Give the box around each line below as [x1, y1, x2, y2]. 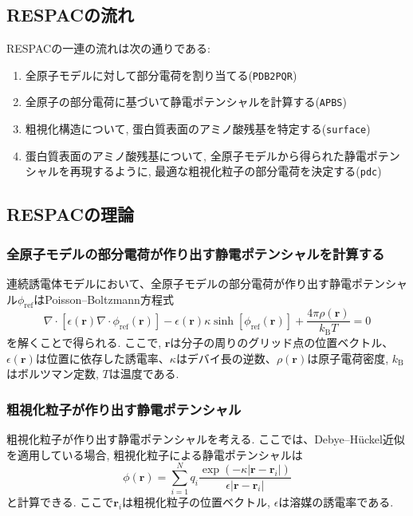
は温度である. [108, 365, 179, 382]
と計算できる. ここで [6, 494, 114, 510]
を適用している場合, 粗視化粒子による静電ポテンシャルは [6, 446, 303, 463]
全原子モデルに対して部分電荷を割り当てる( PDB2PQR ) [25, 66, 297, 83]
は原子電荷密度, [307, 349, 389, 366]
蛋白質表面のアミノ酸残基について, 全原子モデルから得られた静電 [25, 147, 367, 163]
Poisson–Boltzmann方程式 [45, 290, 174, 307]
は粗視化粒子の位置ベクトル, [122, 494, 270, 510]
